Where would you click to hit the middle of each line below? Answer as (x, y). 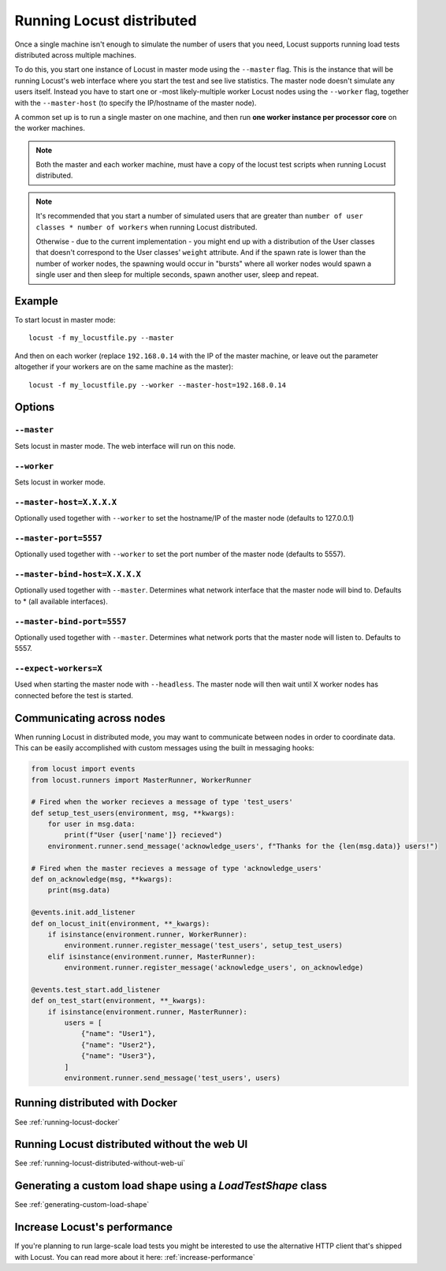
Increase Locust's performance (94, 1227)
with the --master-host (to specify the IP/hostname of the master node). (136, 103)
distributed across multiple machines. (76, 54)
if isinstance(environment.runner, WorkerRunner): (147, 934)
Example (36, 301)
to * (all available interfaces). (61, 601)
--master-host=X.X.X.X (66, 502)
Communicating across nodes (90, 718)
